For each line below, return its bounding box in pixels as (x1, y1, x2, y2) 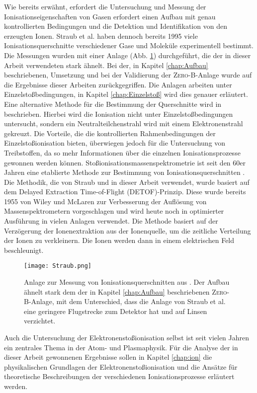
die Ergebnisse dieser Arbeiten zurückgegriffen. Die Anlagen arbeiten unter (4, 79, 232, 89)
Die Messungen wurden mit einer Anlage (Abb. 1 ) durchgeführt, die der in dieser (4, 50, 251, 60)
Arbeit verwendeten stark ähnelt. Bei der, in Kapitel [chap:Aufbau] (4, 60, 208, 70)
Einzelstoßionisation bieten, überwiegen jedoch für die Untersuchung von (4, 138, 226, 148)
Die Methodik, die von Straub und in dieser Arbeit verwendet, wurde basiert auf (4, 176, 250, 187)
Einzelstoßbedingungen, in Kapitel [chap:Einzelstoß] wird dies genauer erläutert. (4, 89, 248, 99)
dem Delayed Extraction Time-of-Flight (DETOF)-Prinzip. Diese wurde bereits (4, 186, 246, 197)
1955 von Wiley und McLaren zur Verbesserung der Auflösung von (4, 196, 207, 206)
